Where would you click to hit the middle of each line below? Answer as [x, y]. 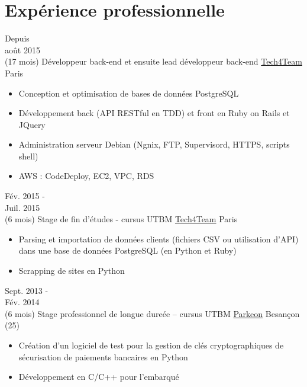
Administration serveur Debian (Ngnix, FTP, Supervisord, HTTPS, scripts [154, 144]
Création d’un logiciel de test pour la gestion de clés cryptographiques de [151, 345]
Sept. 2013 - [27, 290]
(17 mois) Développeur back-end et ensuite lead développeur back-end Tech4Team [153, 61]
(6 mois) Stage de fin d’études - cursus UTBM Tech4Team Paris [121, 219]
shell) [28, 156]
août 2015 [22, 49]
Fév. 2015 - [25, 196]
